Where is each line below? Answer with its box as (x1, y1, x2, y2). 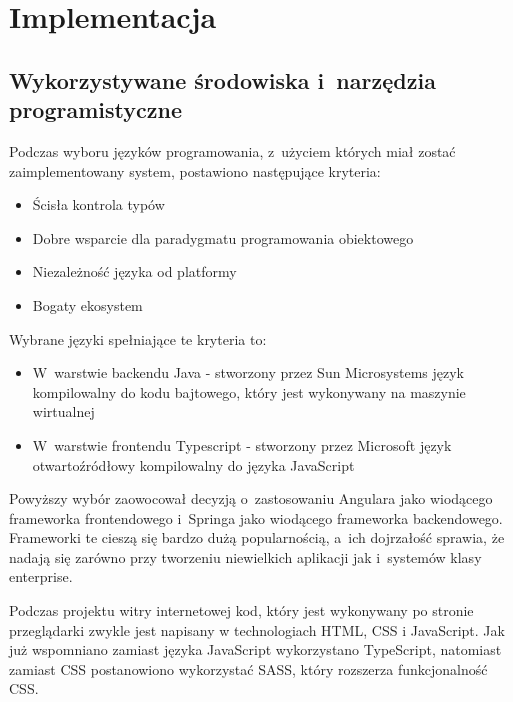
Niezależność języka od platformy (32, 261, 237, 282)
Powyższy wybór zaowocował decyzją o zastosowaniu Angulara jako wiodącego (9, 488, 493, 509)
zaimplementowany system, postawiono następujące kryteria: (9, 160, 381, 181)
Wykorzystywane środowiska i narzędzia (9, 64, 436, 95)
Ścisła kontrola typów (32, 194, 165, 215)
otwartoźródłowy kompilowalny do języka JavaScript (32, 454, 355, 475)
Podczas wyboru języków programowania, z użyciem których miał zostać (9, 140, 456, 161)
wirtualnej (32, 401, 95, 422)
